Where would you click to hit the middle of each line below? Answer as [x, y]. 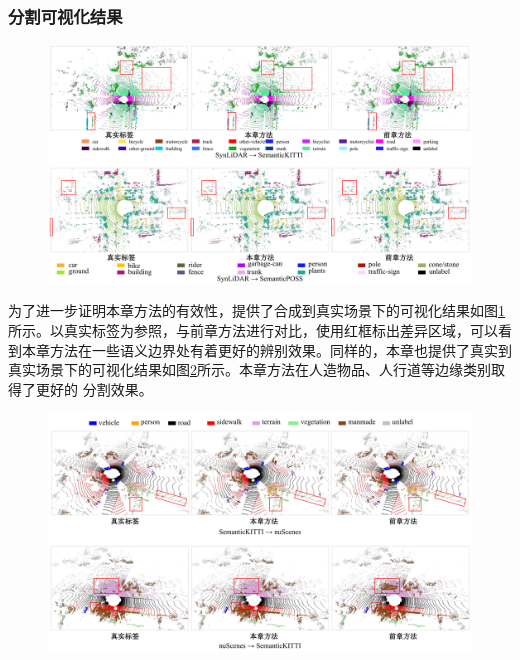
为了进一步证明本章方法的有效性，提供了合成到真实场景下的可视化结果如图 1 [256, 310]
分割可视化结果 [65, 15]
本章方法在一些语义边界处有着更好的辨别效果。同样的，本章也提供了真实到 [266, 349]
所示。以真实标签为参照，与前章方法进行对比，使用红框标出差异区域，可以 [253, 329]
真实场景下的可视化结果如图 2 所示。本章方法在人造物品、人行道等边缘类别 [249, 369]
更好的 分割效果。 [94, 388]
